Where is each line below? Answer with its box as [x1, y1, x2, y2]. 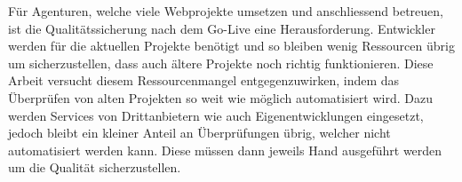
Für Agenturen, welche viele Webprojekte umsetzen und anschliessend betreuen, [8, 2, 443, 20]
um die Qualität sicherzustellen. [8, 158, 181, 177]
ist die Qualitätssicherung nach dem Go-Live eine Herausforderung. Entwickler [8, 19, 435, 37]
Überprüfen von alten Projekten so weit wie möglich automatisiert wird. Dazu [8, 88, 433, 107]
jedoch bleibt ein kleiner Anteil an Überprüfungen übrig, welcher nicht [8, 123, 391, 142]
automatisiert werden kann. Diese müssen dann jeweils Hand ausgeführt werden [8, 140, 442, 159]
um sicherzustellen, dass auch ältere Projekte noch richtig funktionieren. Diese [8, 53, 434, 72]
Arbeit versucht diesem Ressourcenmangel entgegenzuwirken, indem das [8, 71, 400, 90]
